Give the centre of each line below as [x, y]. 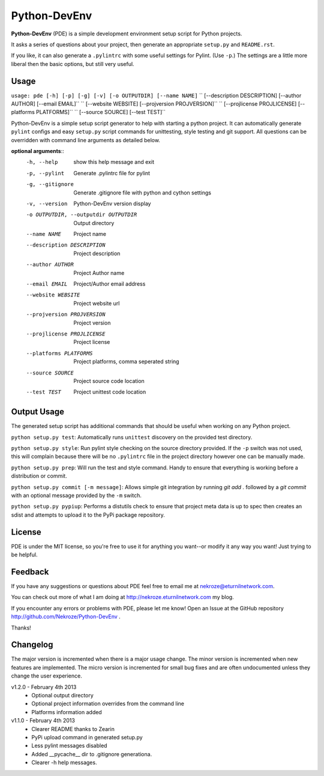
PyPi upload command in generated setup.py [87, 737]
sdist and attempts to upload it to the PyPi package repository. [88, 515]
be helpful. [24, 555]
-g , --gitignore [50, 184]
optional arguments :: [37, 151]
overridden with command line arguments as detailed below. [85, 140]
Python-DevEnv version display [112, 203]
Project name [90, 234]
